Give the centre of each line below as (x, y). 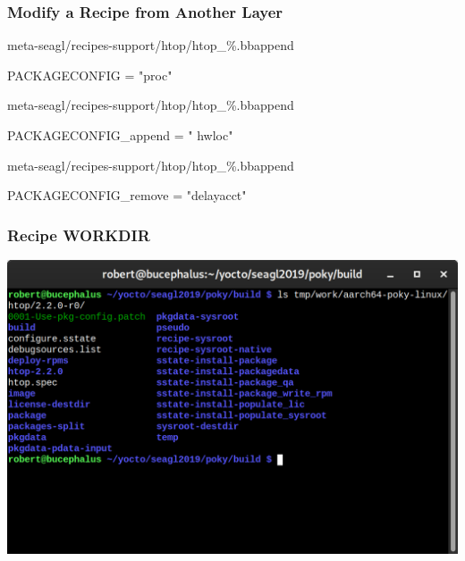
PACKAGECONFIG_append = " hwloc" (120, 135)
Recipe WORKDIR (79, 234)
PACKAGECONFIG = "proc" (90, 75)
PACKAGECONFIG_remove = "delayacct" (127, 195)
